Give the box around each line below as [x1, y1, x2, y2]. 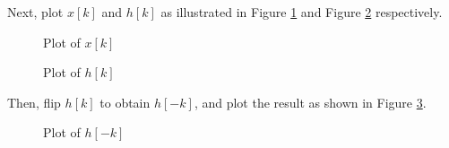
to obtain [99, 92, 151, 111]
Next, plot [7, 3, 64, 21]
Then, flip [7, 92, 61, 111]
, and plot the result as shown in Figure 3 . [194, 92, 427, 111]
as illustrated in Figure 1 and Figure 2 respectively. [160, 3, 443, 21]
